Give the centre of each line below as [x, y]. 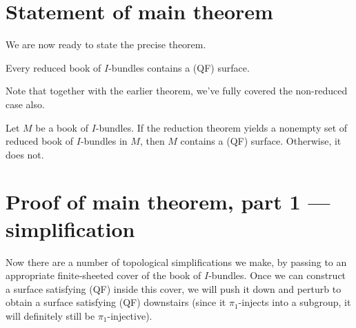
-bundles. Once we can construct [277, 275]
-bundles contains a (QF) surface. [179, 67]
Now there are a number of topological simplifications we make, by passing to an [176, 262]
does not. [25, 154]
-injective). [130, 315]
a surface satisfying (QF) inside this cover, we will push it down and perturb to [174, 288]
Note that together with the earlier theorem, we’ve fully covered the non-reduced [177, 91]
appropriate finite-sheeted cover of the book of [103, 275]
